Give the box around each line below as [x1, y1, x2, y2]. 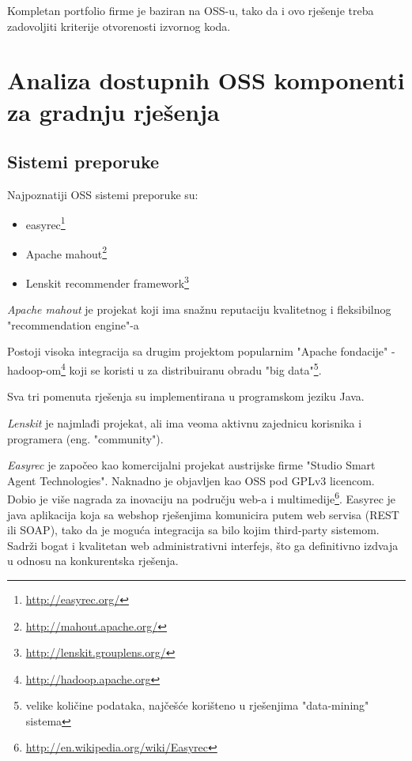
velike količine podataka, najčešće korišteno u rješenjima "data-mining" [25, 697, 369, 714]
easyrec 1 [25, 213, 66, 232]
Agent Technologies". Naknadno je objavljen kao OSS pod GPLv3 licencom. [7, 472, 375, 488]
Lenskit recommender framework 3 [25, 273, 189, 291]
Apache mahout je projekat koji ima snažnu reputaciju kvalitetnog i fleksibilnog [7, 301, 391, 318]
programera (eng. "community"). [7, 430, 164, 446]
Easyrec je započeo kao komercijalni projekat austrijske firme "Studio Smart [7, 457, 376, 473]
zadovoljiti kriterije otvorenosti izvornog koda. [7, 17, 231, 34]
